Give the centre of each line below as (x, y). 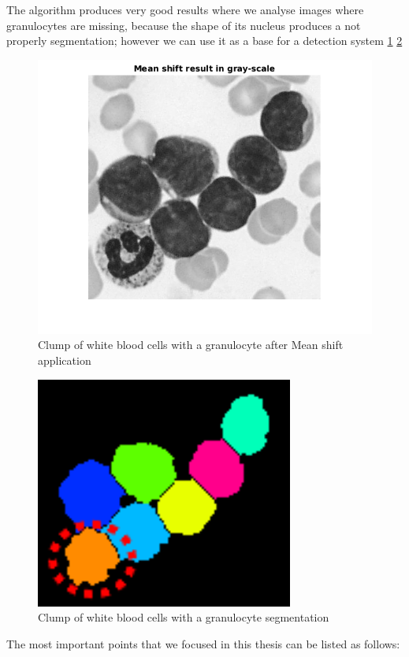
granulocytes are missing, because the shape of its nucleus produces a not (184, 25)
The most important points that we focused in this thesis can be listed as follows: (203, 643)
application (65, 360)
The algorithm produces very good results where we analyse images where (185, 9)
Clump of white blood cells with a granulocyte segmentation (184, 617)
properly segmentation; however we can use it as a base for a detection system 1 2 (204, 41)
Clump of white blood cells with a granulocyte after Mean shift (191, 345)
